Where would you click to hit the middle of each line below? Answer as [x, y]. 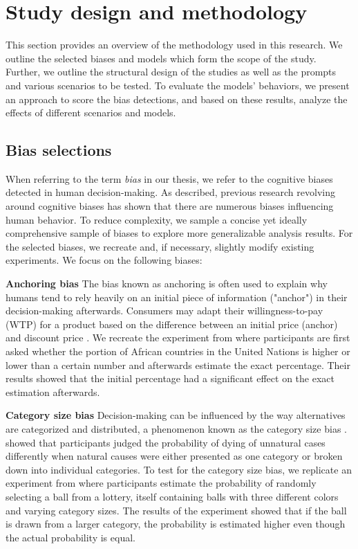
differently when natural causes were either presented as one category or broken [174, 456]
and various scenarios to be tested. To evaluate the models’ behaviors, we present [178, 85]
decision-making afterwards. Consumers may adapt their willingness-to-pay [164, 310]
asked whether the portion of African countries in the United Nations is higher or [178, 351]
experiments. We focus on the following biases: [104, 260]
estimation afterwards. [53, 391]
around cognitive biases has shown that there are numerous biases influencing [170, 206]
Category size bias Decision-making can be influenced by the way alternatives [176, 415]
